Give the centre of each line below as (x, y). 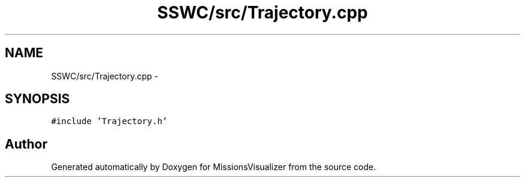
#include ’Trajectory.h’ (109, 121)
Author (26, 144)
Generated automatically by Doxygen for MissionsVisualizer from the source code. (214, 167)
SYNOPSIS (37, 99)
